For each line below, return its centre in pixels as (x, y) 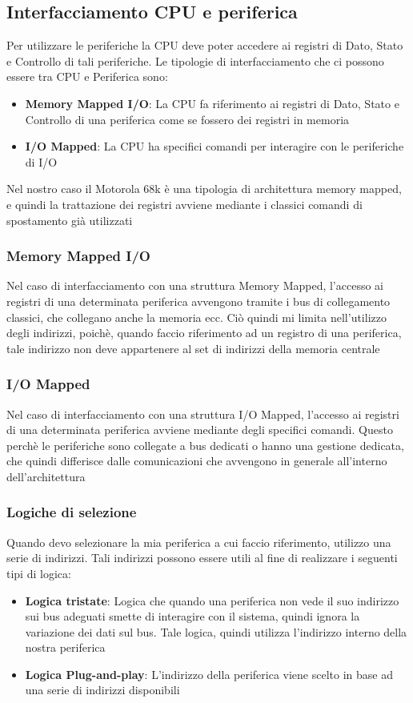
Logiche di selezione (72, 512)
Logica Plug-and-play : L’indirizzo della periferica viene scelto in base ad (209, 674)
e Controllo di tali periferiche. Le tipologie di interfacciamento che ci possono (195, 60)
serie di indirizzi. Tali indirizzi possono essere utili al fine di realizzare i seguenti (202, 558)
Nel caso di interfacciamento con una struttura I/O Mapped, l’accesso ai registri (203, 414)
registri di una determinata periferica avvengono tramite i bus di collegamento (198, 301)
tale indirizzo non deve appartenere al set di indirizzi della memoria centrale (193, 348)
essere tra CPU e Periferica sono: (87, 76)
